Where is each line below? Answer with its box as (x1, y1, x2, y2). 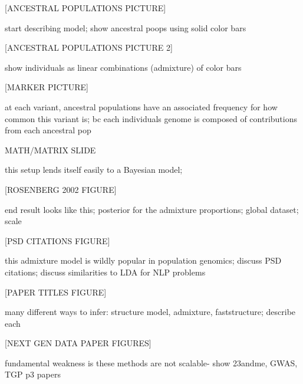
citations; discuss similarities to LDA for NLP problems (5, 265, 206, 278)
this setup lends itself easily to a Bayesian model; (5, 163, 183, 176)
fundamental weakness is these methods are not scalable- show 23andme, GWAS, (5, 356, 298, 369)
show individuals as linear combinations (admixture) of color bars (5, 61, 242, 73)
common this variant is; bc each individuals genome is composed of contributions (5, 112, 297, 124)
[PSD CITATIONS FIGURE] (5, 234, 110, 247)
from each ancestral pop (5, 124, 91, 136)
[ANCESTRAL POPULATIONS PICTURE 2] (5, 41, 173, 54)
